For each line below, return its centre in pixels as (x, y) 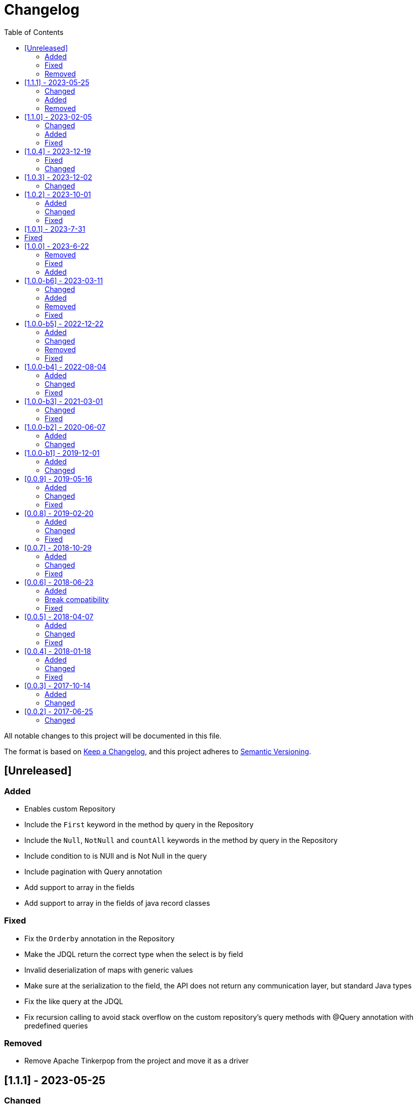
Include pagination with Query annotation (93, 871)
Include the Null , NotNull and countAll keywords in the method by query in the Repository (181, 840)
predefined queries (56, 1025)
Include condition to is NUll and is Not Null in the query (116, 856)
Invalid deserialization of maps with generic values (109, 970)
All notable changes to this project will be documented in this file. (113, 735)
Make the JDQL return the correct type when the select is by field (134, 954)
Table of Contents (34, 32)
